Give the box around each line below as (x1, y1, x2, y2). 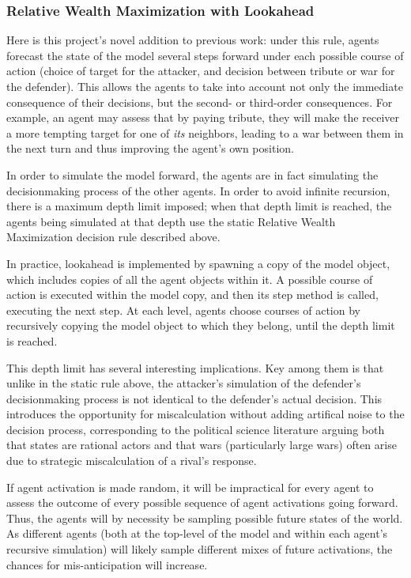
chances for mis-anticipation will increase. (6, 556, 208, 572)
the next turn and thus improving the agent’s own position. (6, 140, 294, 157)
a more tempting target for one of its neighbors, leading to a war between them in (6, 124, 404, 141)
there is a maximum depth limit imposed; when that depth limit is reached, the (6, 198, 392, 214)
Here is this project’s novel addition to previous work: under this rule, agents (6, 32, 379, 48)
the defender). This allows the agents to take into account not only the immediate (6, 78, 403, 94)
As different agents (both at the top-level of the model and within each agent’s (6, 525, 388, 542)
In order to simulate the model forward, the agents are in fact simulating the (6, 166, 379, 183)
